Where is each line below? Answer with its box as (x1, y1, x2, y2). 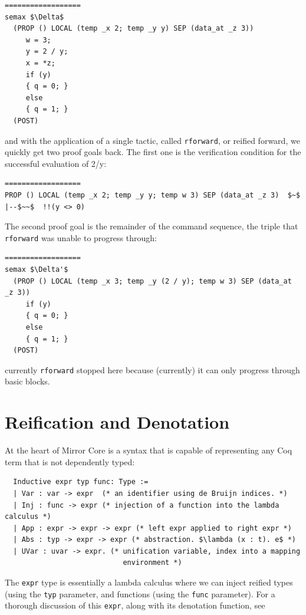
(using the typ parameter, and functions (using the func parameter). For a (5, 587, 275, 600)
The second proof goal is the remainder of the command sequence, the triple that (5, 220, 298, 232)
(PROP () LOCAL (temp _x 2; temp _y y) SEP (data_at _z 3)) (13, 24, 254, 33)
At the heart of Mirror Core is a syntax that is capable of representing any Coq (5, 444, 292, 456)
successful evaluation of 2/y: (5, 157, 107, 169)
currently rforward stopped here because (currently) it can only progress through (5, 363, 300, 376)
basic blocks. (5, 375, 50, 387)
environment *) (123, 558, 182, 567)
